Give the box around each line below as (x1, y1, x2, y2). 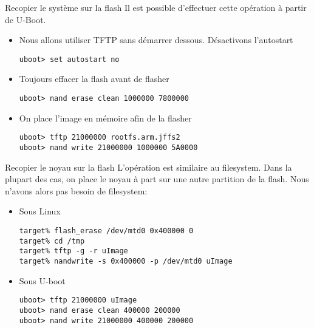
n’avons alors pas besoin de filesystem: (5, 184, 148, 197)
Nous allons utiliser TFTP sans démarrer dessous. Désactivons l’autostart (19, 33, 293, 46)
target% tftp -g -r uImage (19, 247, 128, 256)
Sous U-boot (19, 274, 66, 287)
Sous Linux (19, 205, 61, 217)
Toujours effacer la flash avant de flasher (19, 72, 169, 85)
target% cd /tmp (19, 236, 85, 245)
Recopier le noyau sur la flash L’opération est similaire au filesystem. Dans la (5, 160, 292, 173)
